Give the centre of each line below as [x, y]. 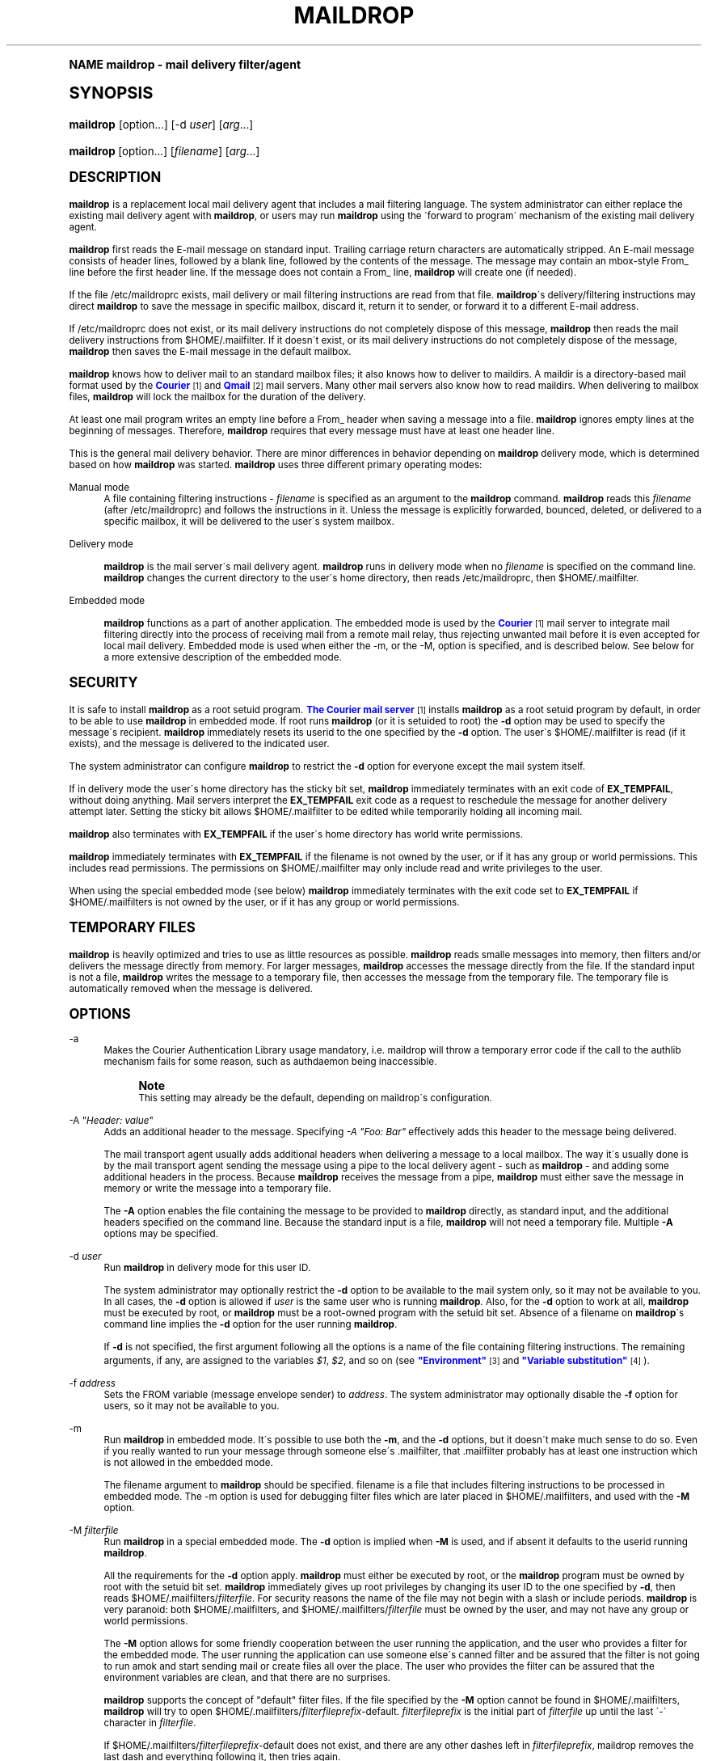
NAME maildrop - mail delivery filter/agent [185, 64]
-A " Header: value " [111, 1120]
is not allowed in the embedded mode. [188, 1462]
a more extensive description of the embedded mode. [223, 657]
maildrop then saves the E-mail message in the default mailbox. [210, 351]
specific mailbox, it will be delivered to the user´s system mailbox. [249, 521]
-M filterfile [94, 1530]
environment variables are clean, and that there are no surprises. [247, 1677]
